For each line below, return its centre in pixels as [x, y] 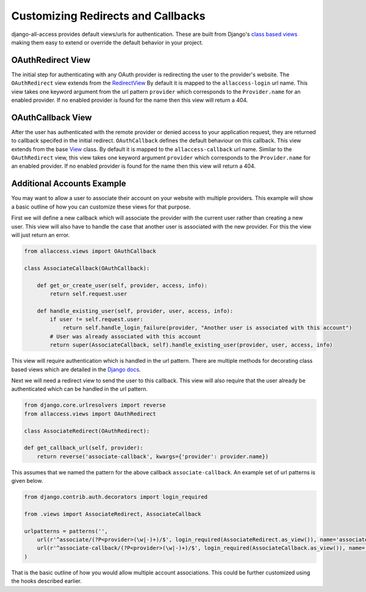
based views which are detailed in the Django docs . [76, 369]
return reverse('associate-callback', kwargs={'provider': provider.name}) [153, 456]
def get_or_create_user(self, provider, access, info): [122, 285]
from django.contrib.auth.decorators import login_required [116, 497]
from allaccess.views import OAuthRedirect [90, 414]
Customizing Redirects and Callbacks [108, 16]
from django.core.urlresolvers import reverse [95, 405]
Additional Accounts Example [69, 184]
